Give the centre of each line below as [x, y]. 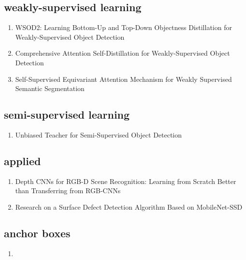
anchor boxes [37, 233]
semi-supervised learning [67, 115]
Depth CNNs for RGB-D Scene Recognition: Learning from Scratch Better [126, 181]
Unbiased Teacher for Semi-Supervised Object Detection [99, 134]
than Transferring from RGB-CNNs [68, 191]
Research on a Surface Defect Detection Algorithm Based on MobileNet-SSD [129, 206]
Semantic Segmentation [50, 88]
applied [22, 161]
